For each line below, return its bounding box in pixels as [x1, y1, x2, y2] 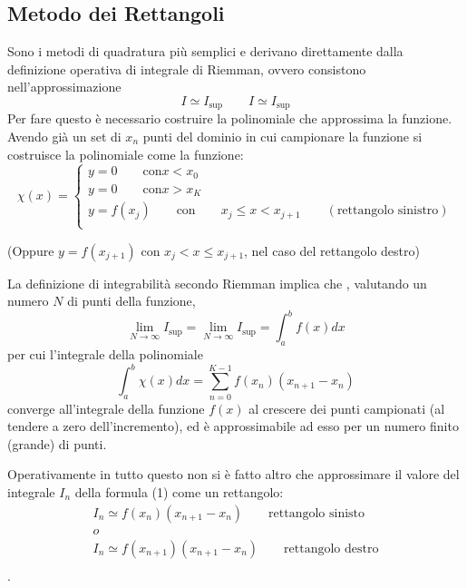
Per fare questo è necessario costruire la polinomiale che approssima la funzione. [7, 109, 452, 128]
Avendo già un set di [7, 127, 122, 146]
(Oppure [7, 240, 54, 260]
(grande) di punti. [7, 434, 107, 453]
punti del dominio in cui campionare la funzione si [142, 127, 423, 146]
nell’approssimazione [7, 77, 122, 96]
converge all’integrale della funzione [7, 398, 205, 417]
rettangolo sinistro [336, 204, 439, 218]
